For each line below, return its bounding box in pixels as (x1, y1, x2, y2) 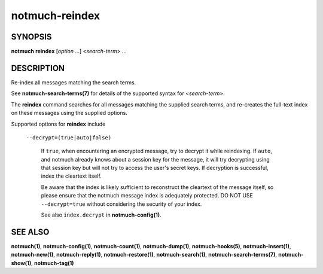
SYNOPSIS (11, 32, 52, 42)
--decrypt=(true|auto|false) (26, 134, 112, 141)
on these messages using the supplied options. (11, 109, 128, 117)
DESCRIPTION (11, 63, 65, 73)
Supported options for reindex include (11, 120, 106, 127)
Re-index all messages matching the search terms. (11, 78, 136, 86)
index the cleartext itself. (41, 172, 102, 179)
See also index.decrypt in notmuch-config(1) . (41, 211, 161, 218)
